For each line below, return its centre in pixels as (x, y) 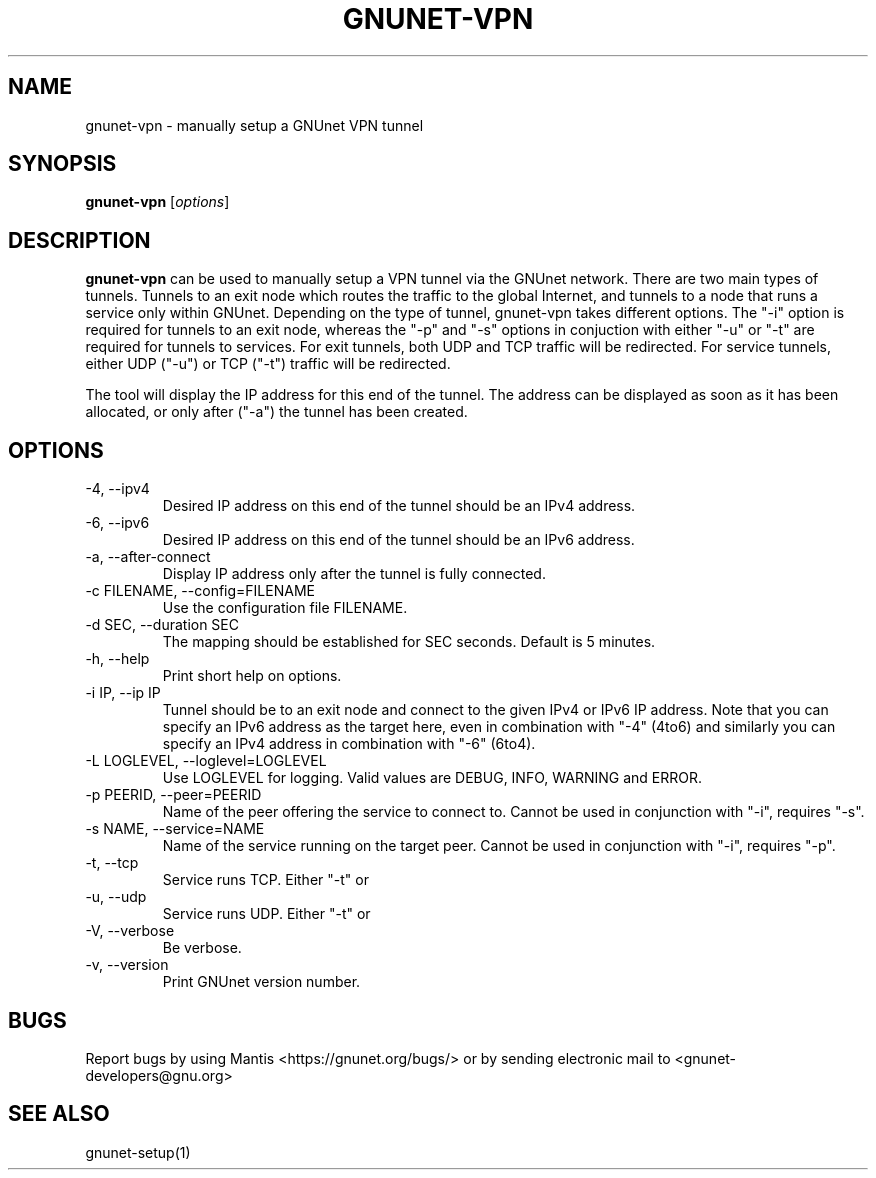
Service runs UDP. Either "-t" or (266, 914)
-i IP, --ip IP (123, 693)
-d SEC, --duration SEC (162, 625)
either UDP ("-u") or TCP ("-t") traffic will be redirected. (268, 364)
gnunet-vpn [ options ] (157, 202)
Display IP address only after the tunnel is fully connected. (354, 574)
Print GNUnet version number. (261, 982)
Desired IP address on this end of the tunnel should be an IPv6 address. (398, 540)
